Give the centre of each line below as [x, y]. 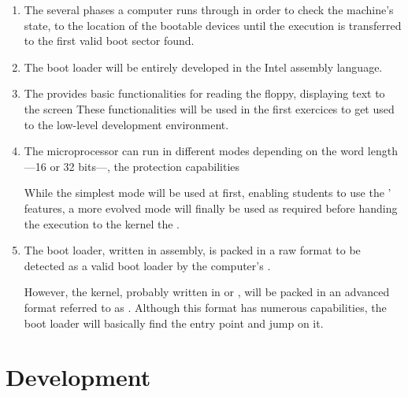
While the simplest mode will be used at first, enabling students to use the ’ [208, 193]
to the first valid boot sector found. [109, 41]
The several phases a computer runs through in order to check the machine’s [209, 9]
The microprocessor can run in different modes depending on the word [194, 151]
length [382, 151]
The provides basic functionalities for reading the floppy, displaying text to [204, 93]
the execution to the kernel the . [102, 223]
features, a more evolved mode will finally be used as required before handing [211, 208]
